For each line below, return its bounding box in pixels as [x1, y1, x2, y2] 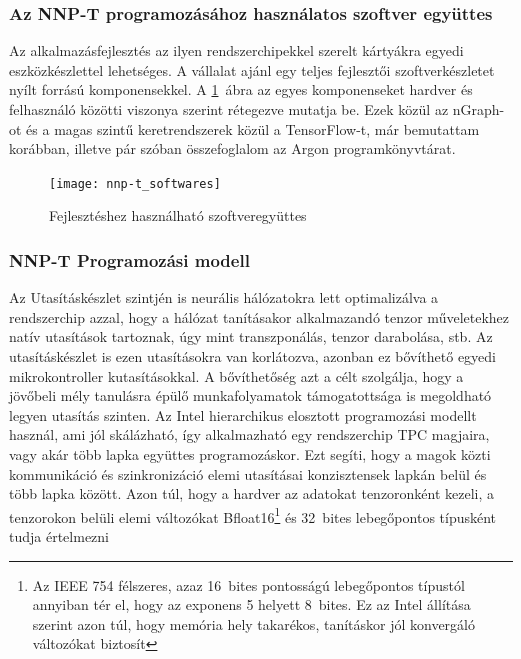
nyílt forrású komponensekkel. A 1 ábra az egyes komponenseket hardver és [9, 79, 473, 100]
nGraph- [452, 99, 505, 119]
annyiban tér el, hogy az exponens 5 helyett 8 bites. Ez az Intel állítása [32, 594, 471, 615]
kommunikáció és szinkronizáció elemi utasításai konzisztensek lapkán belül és [9, 463, 487, 484]
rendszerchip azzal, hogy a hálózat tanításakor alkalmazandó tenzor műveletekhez [9, 306, 510, 327]
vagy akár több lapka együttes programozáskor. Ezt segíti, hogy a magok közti [9, 444, 491, 464]
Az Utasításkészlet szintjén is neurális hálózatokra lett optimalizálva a [9, 287, 439, 308]
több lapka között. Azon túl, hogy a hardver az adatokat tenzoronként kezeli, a [9, 483, 495, 504]
